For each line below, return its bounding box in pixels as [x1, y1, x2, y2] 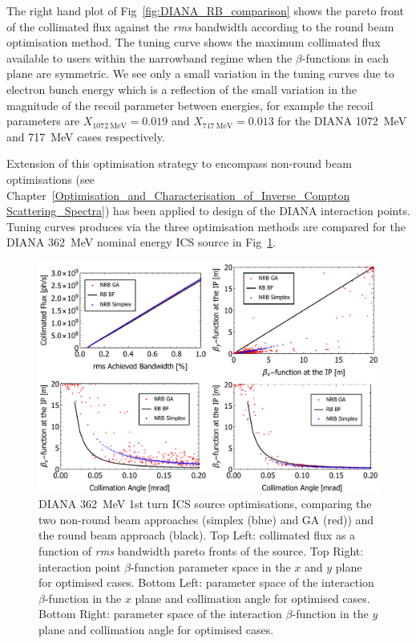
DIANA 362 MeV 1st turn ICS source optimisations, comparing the [38, 495, 372, 512]
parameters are [6, 112, 80, 129]
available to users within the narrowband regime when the [6, 49, 293, 66]
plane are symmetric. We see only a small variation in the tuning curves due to [6, 65, 394, 82]
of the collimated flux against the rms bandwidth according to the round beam [6, 18, 394, 35]
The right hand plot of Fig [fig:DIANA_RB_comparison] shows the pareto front [6, 2, 404, 18]
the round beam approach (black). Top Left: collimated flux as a [38, 527, 356, 543]
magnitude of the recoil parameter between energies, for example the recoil [6, 96, 374, 113]
